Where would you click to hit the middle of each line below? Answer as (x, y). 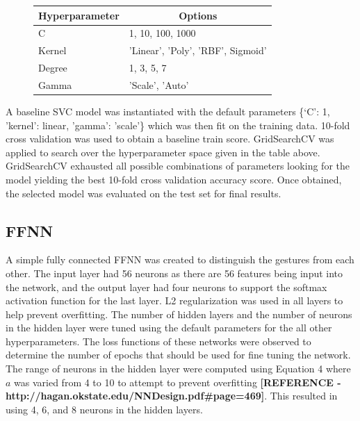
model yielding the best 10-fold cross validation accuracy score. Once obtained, (174, 179)
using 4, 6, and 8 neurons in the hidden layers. (104, 409)
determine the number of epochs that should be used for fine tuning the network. (178, 355)
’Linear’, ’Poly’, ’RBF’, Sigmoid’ (198, 50)
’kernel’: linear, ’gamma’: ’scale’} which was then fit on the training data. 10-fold (178, 125)
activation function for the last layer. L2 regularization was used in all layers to (174, 300)
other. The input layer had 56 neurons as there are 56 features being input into (174, 273)
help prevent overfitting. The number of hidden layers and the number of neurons (179, 314)
